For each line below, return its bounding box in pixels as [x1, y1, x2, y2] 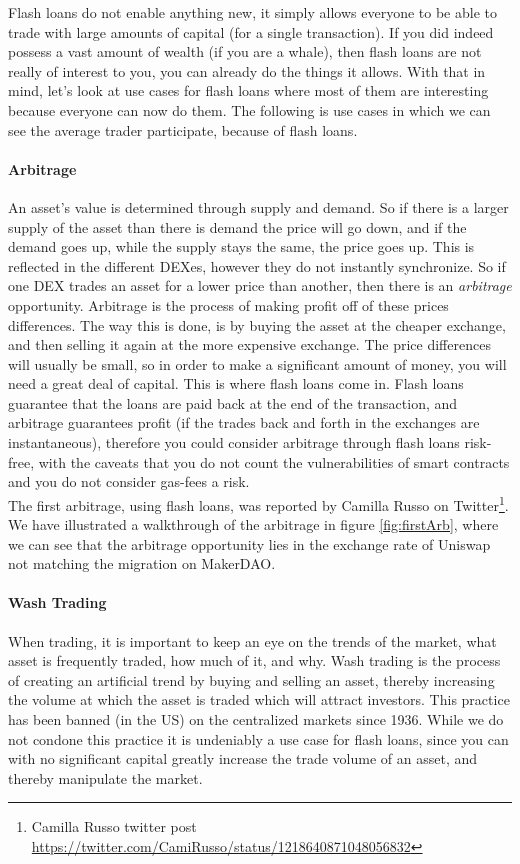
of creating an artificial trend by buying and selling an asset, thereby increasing [8, 669, 495, 690]
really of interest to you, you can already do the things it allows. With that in [8, 60, 486, 81]
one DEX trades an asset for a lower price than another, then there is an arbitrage [8, 275, 512, 296]
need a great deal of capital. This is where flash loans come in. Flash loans [8, 373, 464, 394]
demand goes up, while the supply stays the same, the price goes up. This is [8, 236, 475, 257]
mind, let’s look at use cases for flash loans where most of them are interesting [8, 80, 489, 101]
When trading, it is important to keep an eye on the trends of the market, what [8, 630, 497, 651]
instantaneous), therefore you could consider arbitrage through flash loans [8, 432, 460, 453]
